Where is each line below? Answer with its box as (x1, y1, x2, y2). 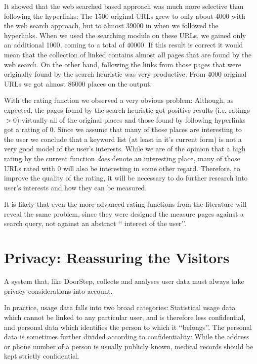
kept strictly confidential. (4, 351, 80, 361)
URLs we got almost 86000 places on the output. (4, 78, 152, 89)
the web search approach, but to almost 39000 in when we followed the (4, 20, 218, 31)
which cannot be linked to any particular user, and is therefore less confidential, (4, 312, 246, 322)
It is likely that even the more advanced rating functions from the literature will (4, 199, 247, 209)
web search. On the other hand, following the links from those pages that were (4, 59, 241, 69)
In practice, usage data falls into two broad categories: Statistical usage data (4, 302, 236, 313)
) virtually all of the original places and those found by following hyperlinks (16, 114, 246, 125)
